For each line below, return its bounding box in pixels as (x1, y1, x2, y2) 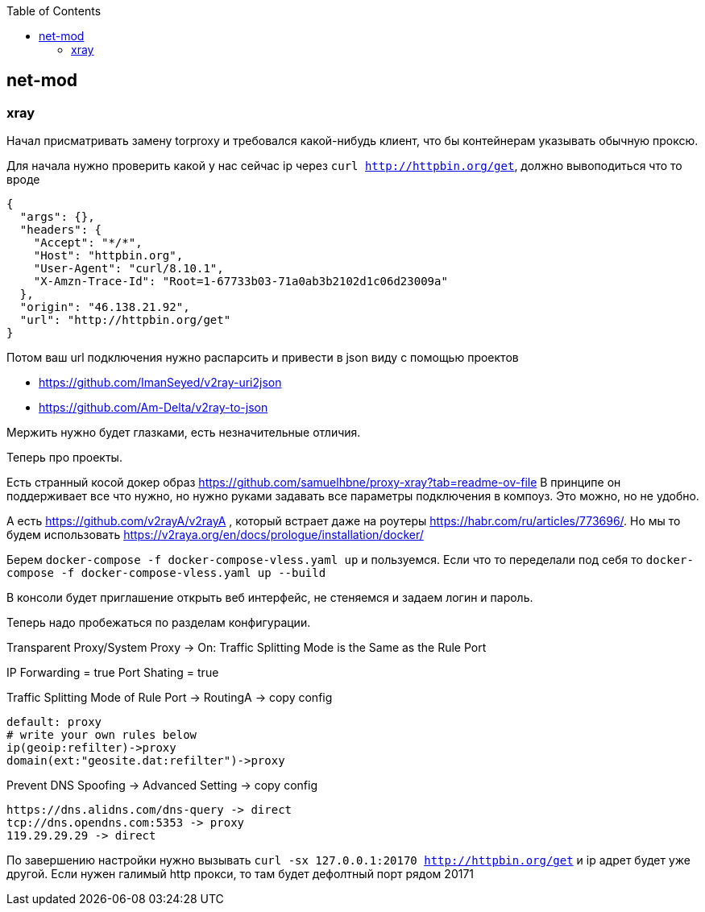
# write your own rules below (6, 728, 197, 742)
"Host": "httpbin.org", (33, 249, 184, 263)
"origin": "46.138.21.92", (19, 301, 190, 314)
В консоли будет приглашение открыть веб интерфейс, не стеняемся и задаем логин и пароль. (6, 591, 533, 605)
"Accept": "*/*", (33, 236, 143, 250)
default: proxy (6, 715, 102, 729)
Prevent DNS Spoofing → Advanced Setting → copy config (6, 778, 317, 793)
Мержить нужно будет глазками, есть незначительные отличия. (6, 425, 361, 440)
